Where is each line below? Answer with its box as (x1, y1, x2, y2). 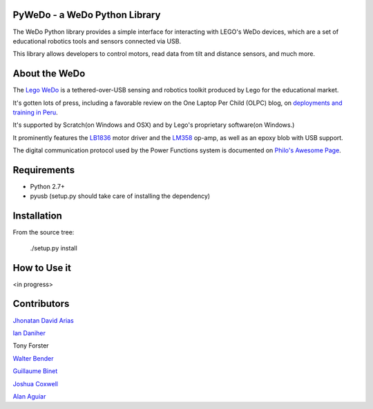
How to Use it (12, 262, 72, 274)
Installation (12, 210, 62, 222)
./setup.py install (30, 243, 77, 252)
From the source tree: (12, 228, 75, 237)
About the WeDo (12, 68, 86, 79)
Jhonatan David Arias (12, 316, 74, 324)
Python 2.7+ (30, 183, 66, 191)
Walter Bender (12, 354, 54, 362)
